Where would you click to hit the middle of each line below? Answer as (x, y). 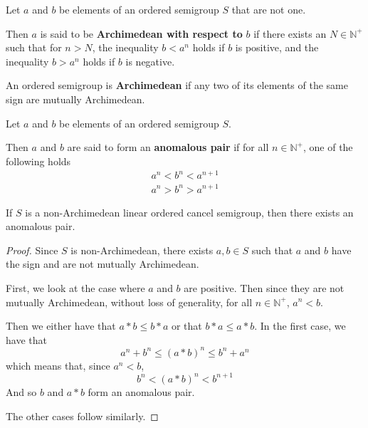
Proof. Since (32, 250)
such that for (34, 47)
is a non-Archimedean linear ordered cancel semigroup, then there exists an (189, 212)
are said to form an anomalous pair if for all (168, 147)
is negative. (150, 61)
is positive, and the (277, 47)
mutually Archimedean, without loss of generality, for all (129, 302)
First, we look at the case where (75, 287)
